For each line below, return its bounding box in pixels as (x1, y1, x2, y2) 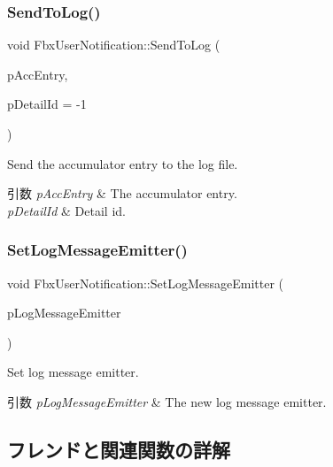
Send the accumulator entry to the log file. (7, 154, 238, 172)
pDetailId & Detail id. (7, 201, 126, 219)
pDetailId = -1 (7, 95, 87, 113)
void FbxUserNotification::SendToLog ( (7, 35, 221, 54)
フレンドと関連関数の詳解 (7, 435, 230, 463)
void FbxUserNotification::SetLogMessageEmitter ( (7, 273, 284, 292)
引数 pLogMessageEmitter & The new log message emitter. (7, 392, 327, 410)
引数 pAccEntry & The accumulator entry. (7, 184, 237, 203)
